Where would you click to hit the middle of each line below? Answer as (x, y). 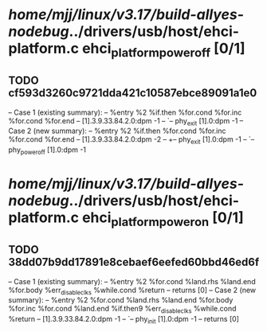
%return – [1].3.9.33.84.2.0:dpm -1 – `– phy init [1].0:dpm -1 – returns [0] (124, 320)
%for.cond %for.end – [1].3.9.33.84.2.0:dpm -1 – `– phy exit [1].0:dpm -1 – (126, 121)
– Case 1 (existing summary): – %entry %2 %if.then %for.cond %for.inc (125, 112)
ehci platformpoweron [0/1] (163, 219)
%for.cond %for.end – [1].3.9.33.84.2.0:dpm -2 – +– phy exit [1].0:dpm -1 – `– (132, 141)
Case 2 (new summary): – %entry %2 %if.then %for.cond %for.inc (117, 131)
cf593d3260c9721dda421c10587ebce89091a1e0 (133, 93)
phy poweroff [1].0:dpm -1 (47, 150)
